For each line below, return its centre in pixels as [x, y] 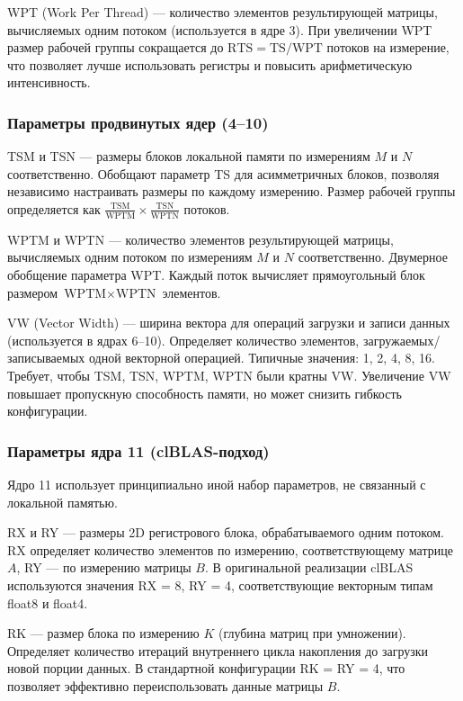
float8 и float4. [48, 602]
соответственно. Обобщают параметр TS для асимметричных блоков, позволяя [223, 173]
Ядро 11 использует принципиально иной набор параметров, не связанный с [217, 484]
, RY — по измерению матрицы [104, 567]
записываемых [46, 358]
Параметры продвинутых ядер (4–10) [138, 122]
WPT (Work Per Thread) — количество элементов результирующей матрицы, [223, 12]
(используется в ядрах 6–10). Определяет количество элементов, [183, 340]
